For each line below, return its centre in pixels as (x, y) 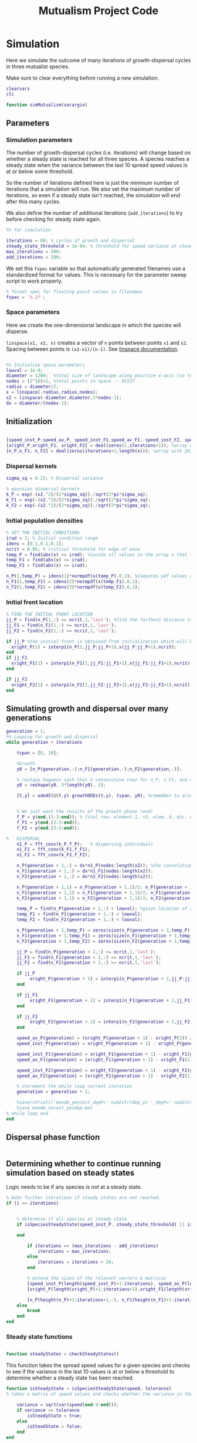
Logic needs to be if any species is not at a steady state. (74, 1187)
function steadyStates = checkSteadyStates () (62, 1354)
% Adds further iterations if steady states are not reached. (84, 1198)
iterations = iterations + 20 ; (76, 1262)
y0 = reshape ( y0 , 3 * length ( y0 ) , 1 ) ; (62, 785)
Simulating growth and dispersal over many (87, 708)
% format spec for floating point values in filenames (74, 292)
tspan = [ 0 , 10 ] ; (38, 753)
